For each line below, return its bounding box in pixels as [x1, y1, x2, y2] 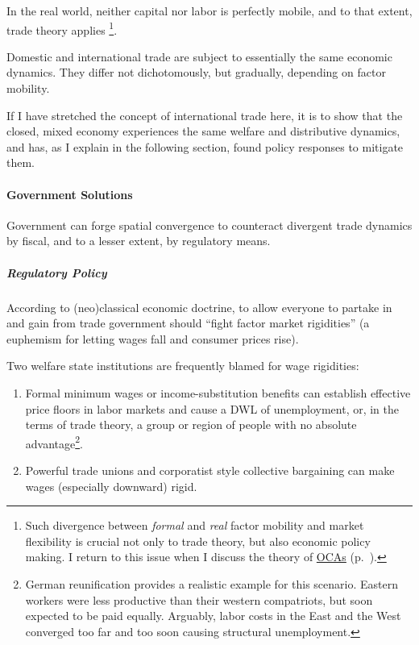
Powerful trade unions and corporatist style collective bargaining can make [25, 461, 395, 478]
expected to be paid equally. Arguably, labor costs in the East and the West [25, 607, 401, 624]
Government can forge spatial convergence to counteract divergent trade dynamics [6, 216, 413, 233]
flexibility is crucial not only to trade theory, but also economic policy [25, 532, 371, 549]
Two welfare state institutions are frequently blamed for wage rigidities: [6, 357, 359, 374]
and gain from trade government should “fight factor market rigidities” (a [6, 314, 370, 331]
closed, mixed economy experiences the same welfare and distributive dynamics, [6, 123, 400, 139]
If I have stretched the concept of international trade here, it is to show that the [6, 106, 403, 123]
